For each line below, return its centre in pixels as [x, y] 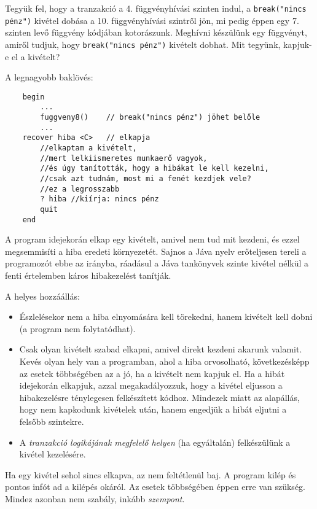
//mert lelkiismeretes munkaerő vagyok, [124, 158]
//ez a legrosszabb [80, 189]
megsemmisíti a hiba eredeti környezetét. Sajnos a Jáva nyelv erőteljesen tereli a [156, 251]
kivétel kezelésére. [53, 454]
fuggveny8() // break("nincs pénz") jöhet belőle [150, 118]
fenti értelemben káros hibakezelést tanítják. [88, 275]
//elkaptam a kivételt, [88, 148]
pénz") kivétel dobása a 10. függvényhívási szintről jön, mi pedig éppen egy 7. [152, 20]
